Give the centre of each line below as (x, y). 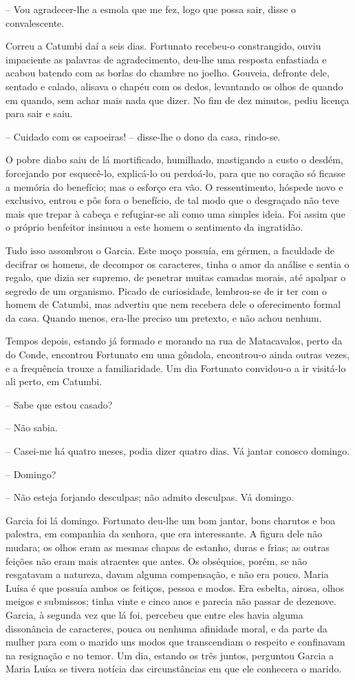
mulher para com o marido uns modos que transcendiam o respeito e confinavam (175, 642)
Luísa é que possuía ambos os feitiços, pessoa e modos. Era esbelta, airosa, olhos (175, 587)
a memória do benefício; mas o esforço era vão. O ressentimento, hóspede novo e (174, 186)
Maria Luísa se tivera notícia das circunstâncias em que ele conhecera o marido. (174, 669)
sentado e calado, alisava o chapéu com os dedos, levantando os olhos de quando (174, 86)
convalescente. (35, 22)
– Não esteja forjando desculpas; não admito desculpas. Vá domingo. (150, 497)
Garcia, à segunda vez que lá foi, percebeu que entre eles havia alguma (154, 614)
